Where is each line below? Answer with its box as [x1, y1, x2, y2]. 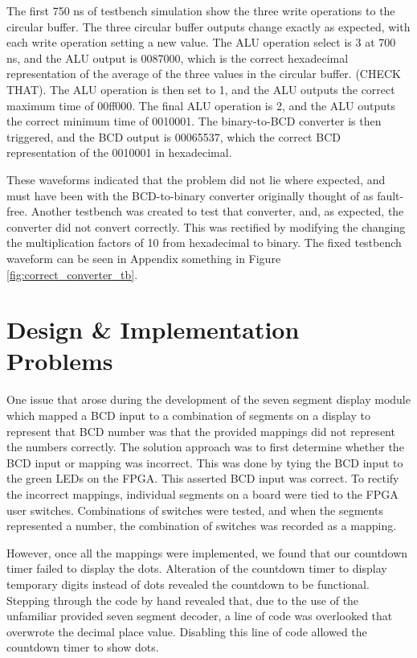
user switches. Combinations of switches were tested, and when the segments [6, 501, 383, 518]
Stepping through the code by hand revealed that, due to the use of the [6, 591, 359, 608]
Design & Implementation [6, 313, 300, 346]
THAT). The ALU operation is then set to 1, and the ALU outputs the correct [6, 80, 395, 97]
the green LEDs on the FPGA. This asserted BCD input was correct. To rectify [6, 470, 399, 487]
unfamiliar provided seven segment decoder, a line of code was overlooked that [6, 607, 393, 624]
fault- [377, 187, 404, 204]
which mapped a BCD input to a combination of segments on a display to [6, 407, 370, 423]
